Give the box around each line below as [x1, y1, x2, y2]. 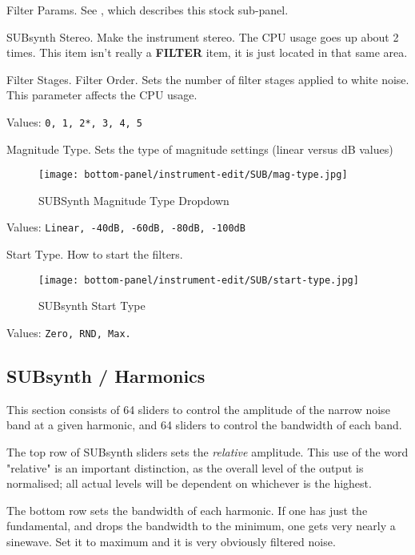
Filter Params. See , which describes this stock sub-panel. [6, 2, 289, 18]
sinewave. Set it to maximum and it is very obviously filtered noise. [6, 533, 336, 549]
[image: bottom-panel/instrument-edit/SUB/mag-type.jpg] [38, 169, 348, 181]
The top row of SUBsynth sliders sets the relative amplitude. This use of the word [6, 444, 409, 460]
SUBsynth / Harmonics [6, 364, 206, 388]
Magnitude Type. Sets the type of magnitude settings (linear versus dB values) [6, 140, 393, 157]
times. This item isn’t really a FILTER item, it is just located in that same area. [6, 44, 408, 61]
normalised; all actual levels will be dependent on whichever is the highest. [6, 475, 372, 492]
